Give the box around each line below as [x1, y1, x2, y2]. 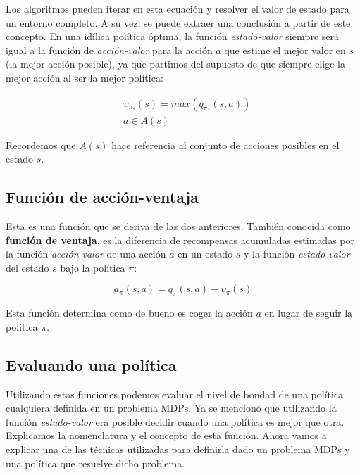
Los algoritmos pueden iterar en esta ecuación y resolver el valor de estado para [6, 1, 349, 15]
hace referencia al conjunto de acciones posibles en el [111, 137, 340, 152]
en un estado [178, 246, 233, 261]
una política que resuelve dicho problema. [6, 455, 185, 470]
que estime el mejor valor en [224, 42, 346, 57]
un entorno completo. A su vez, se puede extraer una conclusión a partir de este [6, 15, 351, 30]
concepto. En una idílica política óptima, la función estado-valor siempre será [6, 29, 339, 44]
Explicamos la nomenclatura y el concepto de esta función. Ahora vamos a [6, 428, 327, 443]
